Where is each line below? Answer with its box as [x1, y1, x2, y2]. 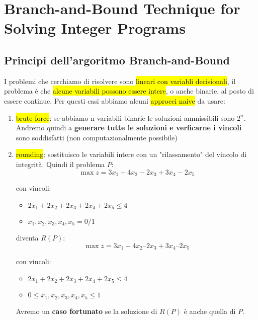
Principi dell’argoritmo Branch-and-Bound [4, 52, 230, 67]
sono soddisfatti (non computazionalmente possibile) [16, 132, 178, 142]
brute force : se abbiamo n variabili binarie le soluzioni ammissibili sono [16, 112, 235, 123]
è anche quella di [184, 305, 236, 316]
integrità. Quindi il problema [16, 158, 105, 169]
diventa [16, 232, 39, 243]
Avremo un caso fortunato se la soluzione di [16, 305, 157, 316]
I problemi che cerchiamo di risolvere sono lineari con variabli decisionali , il [4, 75, 236, 86]
